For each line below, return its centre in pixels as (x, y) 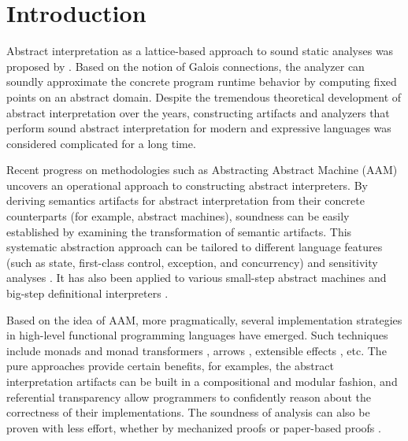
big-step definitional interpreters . (87, 293)
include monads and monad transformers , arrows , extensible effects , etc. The (197, 350)
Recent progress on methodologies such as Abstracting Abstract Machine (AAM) (202, 170)
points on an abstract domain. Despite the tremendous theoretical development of (204, 96)
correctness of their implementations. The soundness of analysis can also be (188, 412)
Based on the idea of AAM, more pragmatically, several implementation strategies (204, 319)
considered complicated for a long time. (101, 143)
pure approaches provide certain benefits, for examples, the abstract (170, 366)
